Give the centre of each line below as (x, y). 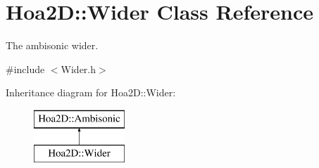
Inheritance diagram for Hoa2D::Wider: (91, 92)
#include (25, 69)
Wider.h (79, 69)
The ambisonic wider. (52, 45)
